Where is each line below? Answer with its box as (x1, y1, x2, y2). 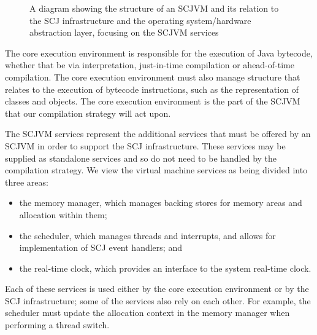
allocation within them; (19, 208, 107, 221)
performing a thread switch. (5, 318, 110, 331)
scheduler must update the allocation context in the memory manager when (5, 306, 290, 319)
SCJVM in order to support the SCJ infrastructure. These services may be (5, 139, 286, 152)
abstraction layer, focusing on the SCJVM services (29, 26, 219, 39)
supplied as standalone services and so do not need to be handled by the (5, 151, 277, 164)
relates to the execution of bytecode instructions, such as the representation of (5, 82, 299, 95)
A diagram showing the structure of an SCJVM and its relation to (29, 2, 279, 14)
